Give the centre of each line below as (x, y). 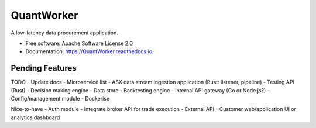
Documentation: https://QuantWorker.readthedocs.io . (90, 51)
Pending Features (44, 68)
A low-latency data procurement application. (64, 33)
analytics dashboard (35, 117)
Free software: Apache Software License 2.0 (79, 43)
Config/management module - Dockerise (60, 99)
